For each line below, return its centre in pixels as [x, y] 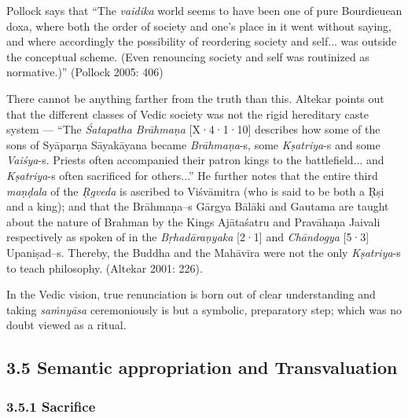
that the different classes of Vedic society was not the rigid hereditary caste [188, 114]
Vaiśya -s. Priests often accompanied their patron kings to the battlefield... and [195, 160]
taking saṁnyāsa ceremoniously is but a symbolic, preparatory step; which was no [204, 309]
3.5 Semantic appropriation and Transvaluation [202, 367]
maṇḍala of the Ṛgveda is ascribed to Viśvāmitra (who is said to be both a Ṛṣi [195, 191]
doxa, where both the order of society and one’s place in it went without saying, [199, 26]
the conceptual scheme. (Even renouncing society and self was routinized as [188, 56]
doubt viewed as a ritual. [66, 325]
